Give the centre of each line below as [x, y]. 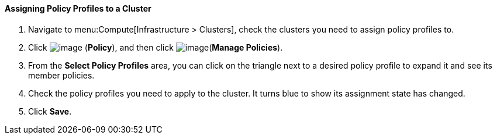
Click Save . [50, 111]
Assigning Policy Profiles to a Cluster [78, 8]
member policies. [61, 75]
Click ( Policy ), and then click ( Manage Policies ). [156, 47]
